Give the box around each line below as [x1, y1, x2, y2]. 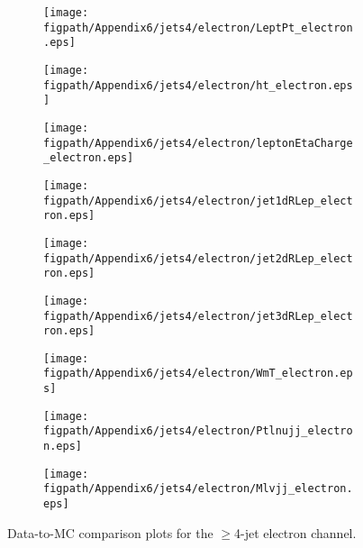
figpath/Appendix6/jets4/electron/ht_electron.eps [43, 78, 353, 92]
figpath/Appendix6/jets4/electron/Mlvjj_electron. [43, 482, 353, 496]
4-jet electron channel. [234, 523, 357, 542]
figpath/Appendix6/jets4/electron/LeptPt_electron [43, 21, 353, 34]
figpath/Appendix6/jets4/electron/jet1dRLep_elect [43, 194, 353, 207]
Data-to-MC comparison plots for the [7, 523, 213, 542]
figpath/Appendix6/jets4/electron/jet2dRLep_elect [43, 251, 353, 265]
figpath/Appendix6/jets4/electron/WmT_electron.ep [43, 367, 353, 380]
